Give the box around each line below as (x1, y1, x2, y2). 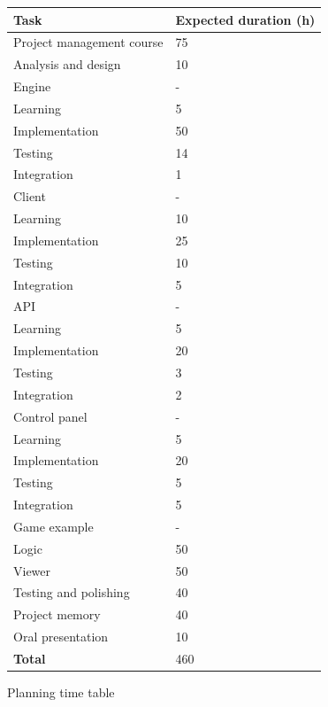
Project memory (13, 605, 101, 624)
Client (13, 187, 46, 206)
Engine (13, 77, 51, 96)
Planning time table (7, 683, 115, 702)
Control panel (13, 407, 88, 425)
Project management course (13, 33, 164, 51)
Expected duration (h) (175, 10, 316, 28)
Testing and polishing (13, 583, 130, 602)
